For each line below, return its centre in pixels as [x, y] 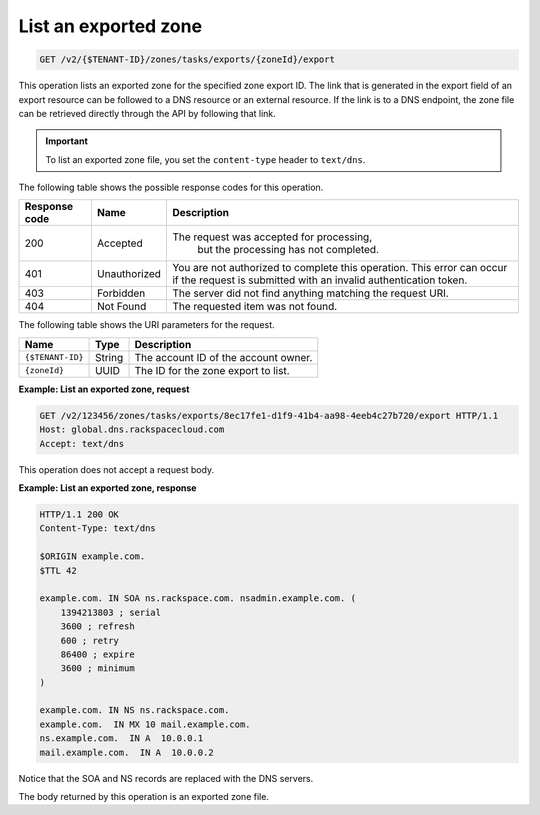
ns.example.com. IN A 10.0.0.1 [121, 738]
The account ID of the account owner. [223, 357]
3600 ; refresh [97, 626]
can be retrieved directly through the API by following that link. [147, 113]
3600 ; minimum [97, 668]
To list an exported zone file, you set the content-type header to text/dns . [205, 159]
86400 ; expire [97, 654]
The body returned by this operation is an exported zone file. [144, 796]
